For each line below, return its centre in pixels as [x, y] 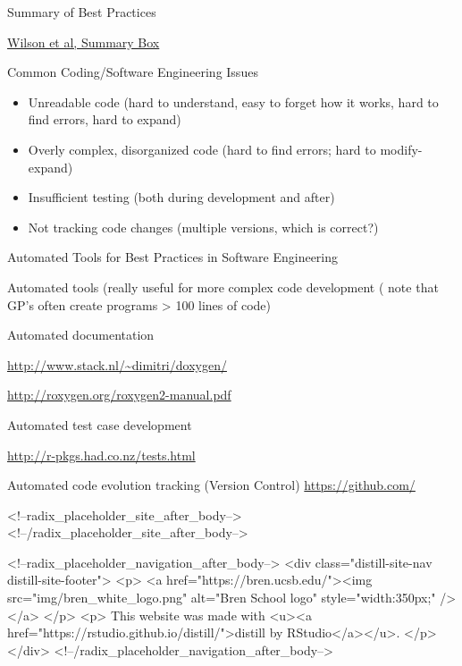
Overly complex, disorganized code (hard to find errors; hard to [202, 149]
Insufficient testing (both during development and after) [181, 197]
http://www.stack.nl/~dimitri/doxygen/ [117, 364]
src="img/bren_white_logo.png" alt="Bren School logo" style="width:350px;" [222, 598]
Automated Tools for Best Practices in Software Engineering [173, 257]
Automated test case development [100, 424]
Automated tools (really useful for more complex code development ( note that [223, 287]
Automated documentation [81, 335]
